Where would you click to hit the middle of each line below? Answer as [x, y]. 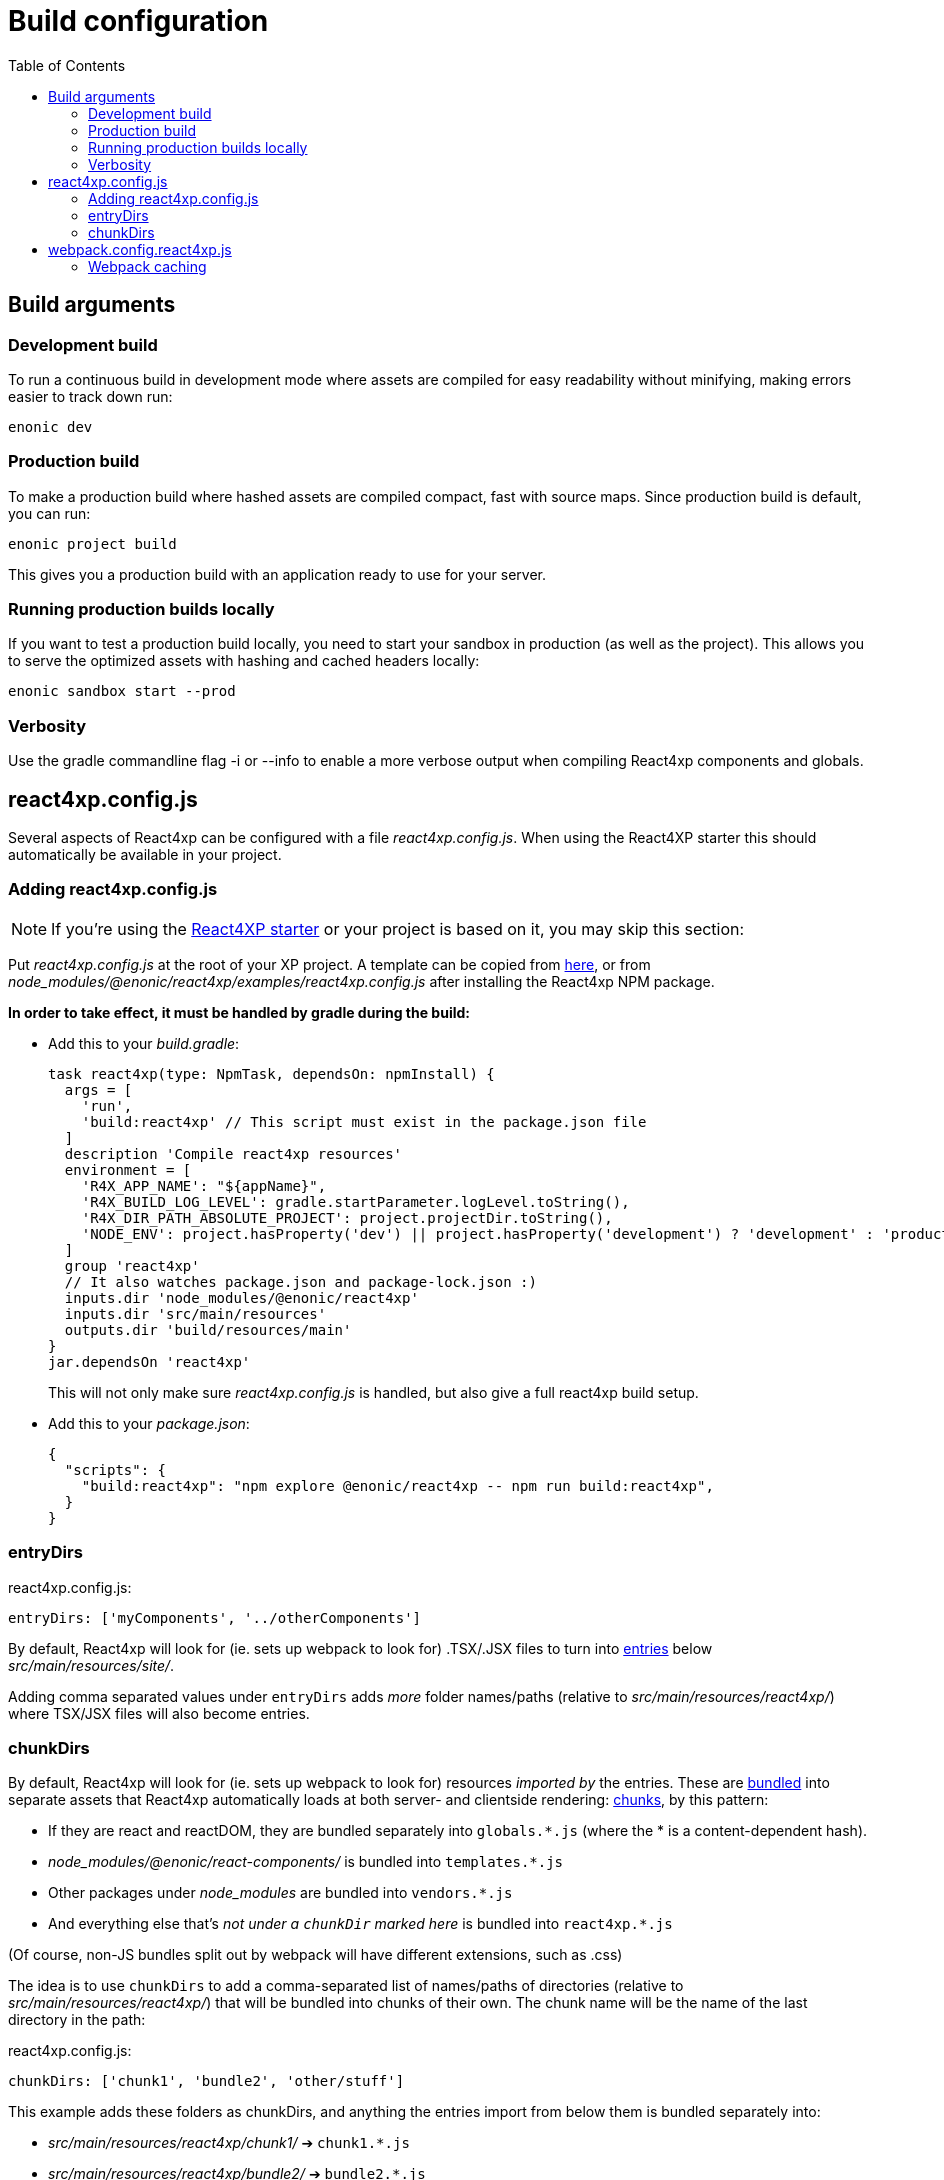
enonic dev [50, 426]
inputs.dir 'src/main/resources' [195, 1313]
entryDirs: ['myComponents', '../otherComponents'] [215, 1617]
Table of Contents [67, 65]
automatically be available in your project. [145, 855]
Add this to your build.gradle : [144, 1043]
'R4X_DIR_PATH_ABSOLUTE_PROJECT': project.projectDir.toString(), [347, 1217]
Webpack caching [147, 266]
